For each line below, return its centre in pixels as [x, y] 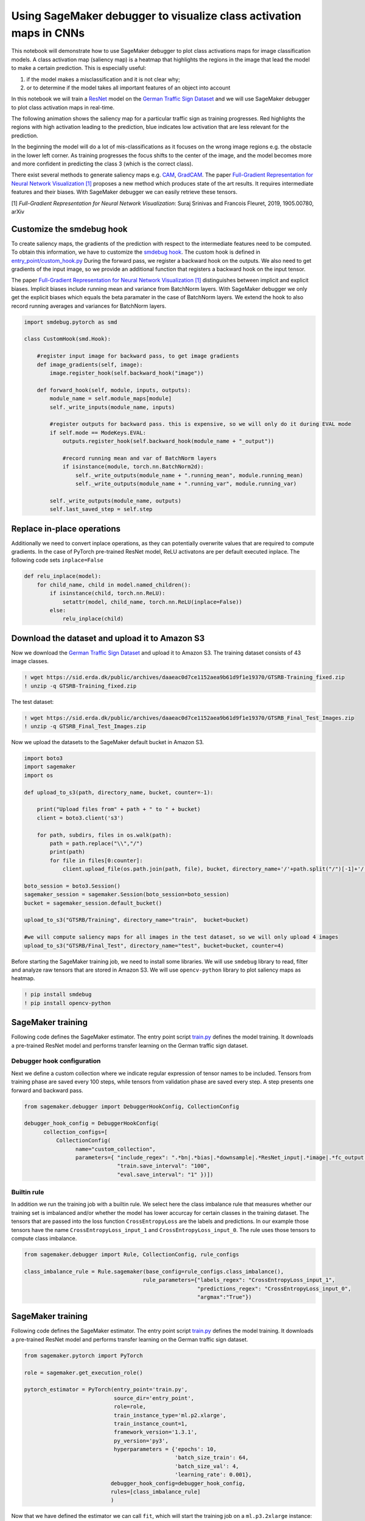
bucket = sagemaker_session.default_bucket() [93, 903]
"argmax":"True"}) [224, 1297]
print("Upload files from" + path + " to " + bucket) [119, 809]
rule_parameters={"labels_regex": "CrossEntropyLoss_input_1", [239, 1280]
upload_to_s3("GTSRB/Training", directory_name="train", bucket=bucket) [136, 920]
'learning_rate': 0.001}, [213, 1475]
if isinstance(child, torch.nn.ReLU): [107, 593]
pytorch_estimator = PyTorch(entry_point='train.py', [106, 1390]
